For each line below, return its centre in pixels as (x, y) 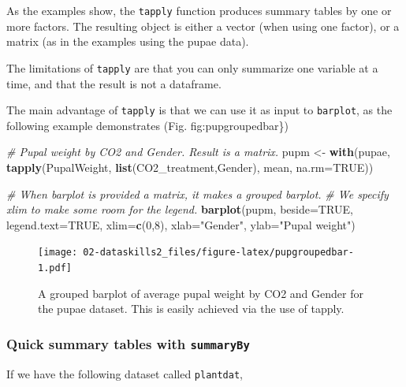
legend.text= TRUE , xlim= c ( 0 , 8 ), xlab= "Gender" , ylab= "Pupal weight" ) (181, 224)
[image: (58, 253)
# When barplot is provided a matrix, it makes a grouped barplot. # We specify (197, 193)
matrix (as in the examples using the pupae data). (128, 41)
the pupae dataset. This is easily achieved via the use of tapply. (191, 309)
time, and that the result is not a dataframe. (114, 83)
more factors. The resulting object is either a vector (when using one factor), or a (203, 26)
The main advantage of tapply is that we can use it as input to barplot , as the (199, 110)
